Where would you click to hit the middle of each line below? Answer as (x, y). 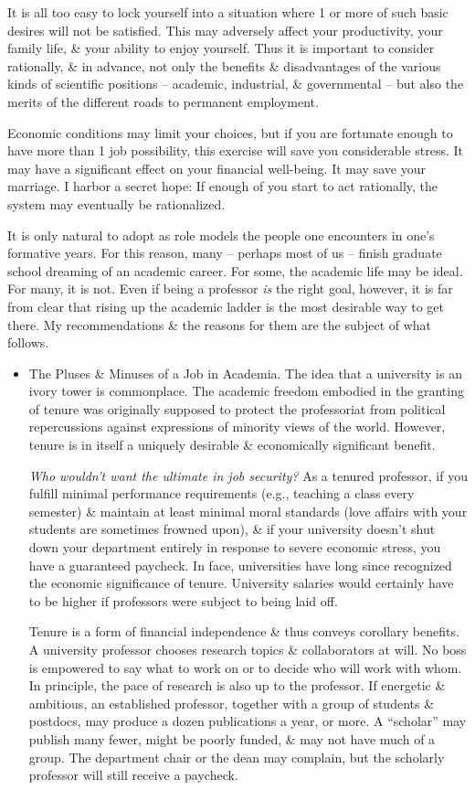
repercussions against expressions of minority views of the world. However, (237, 427)
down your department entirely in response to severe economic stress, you (235, 547)
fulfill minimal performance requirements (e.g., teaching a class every (222, 493)
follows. (28, 342)
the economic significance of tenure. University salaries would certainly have (241, 583)
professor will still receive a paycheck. (133, 775)
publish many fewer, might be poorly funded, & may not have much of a (232, 738)
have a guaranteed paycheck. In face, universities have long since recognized (240, 565)
